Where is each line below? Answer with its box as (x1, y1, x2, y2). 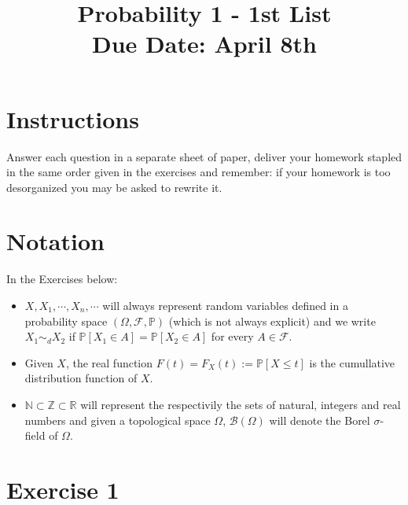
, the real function (65, 354, 153, 370)
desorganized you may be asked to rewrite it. (6, 179, 222, 195)
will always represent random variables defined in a (102, 297, 348, 313)
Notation (6, 225, 105, 257)
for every (211, 328, 254, 345)
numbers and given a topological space (24, 411, 211, 428)
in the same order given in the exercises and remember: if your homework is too (6, 164, 391, 180)
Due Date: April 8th (92, 28, 317, 60)
